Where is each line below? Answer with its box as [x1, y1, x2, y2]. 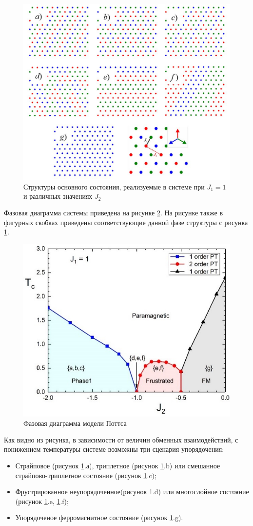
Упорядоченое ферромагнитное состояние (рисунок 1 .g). [15, 512, 183, 523]
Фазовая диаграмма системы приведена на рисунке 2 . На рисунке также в [4, 207, 223, 217]
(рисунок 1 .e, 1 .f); [15, 496, 69, 506]
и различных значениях [23, 191, 93, 201]
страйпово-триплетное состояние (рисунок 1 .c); [15, 470, 156, 480]
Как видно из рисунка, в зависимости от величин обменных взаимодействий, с [4, 434, 238, 444]
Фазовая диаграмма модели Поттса [23, 418, 127, 428]
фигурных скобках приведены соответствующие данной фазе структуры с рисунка [4, 217, 248, 227]
